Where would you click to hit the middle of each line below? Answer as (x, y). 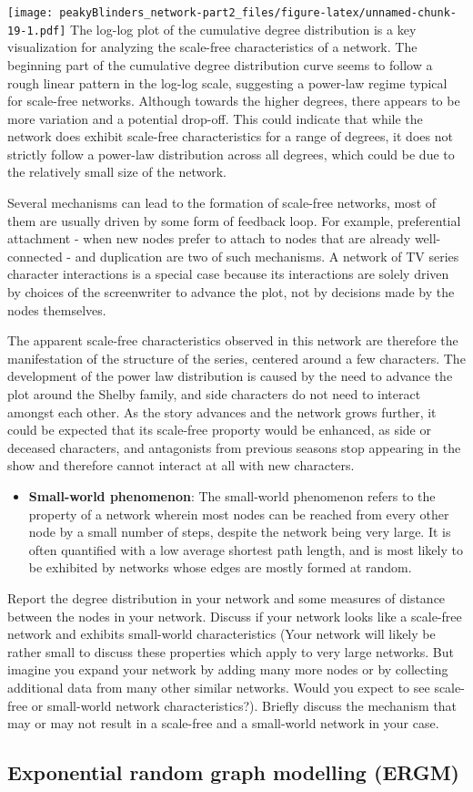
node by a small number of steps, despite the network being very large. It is (240, 532)
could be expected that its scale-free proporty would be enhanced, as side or (219, 430)
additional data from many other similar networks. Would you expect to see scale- (236, 687)
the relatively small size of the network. (117, 172)
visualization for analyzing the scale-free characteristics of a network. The (212, 47)
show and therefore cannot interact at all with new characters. (181, 465)
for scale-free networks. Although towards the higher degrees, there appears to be (234, 101)
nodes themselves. (57, 309)
